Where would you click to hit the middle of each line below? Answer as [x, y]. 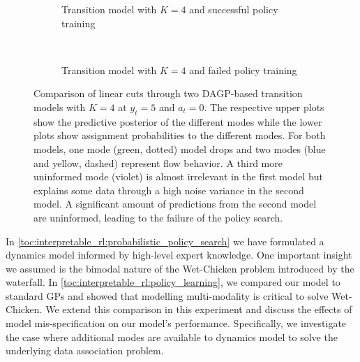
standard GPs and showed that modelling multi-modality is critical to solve [167, 295]
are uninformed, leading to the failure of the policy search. [158, 217]
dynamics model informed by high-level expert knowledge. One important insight [179, 255]
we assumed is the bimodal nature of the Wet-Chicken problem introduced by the [180, 268]
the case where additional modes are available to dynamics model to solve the [172, 336]
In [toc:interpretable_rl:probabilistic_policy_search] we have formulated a [165, 241]
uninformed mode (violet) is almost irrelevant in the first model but [178, 176]
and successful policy [234, 9]
